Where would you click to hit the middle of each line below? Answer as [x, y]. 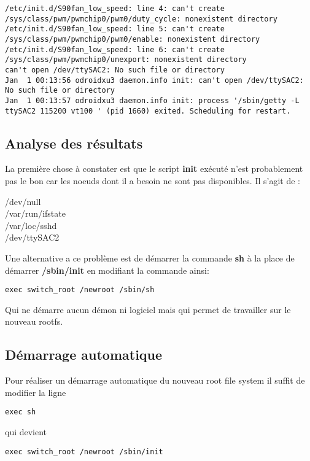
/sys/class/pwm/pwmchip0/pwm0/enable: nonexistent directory [133, 39]
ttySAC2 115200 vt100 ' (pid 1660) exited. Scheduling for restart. [148, 111]
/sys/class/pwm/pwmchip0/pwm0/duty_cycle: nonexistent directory [141, 19]
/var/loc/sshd [31, 225]
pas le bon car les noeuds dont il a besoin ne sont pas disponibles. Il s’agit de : [153, 181]
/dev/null [23, 201]
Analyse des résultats [74, 143]
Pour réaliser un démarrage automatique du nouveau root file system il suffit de [155, 380]
